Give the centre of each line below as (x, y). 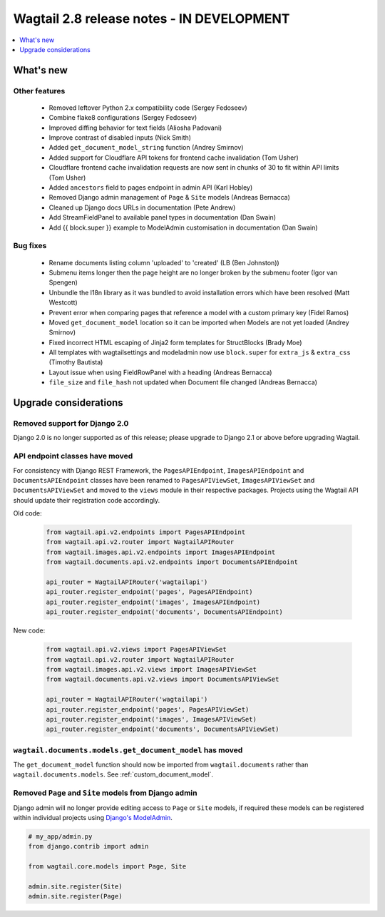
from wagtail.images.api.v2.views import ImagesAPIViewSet (151, 669)
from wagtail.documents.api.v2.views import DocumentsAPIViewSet (163, 680)
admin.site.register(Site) (75, 886)
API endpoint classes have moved (73, 456)
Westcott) (63, 302)
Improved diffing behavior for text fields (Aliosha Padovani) (135, 128)
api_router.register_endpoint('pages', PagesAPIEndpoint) (149, 592)
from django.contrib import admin (88, 846)
